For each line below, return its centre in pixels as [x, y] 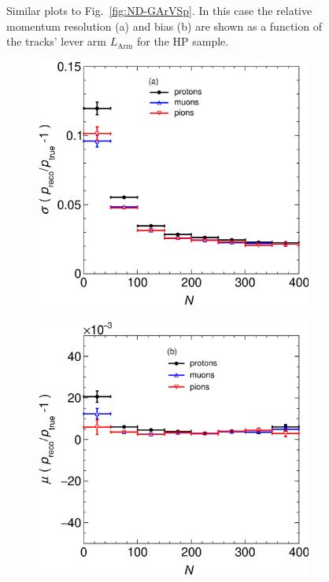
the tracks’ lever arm [56, 41]
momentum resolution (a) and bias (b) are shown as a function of [164, 26]
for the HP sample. [183, 41]
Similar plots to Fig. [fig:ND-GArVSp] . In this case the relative [159, 10]
